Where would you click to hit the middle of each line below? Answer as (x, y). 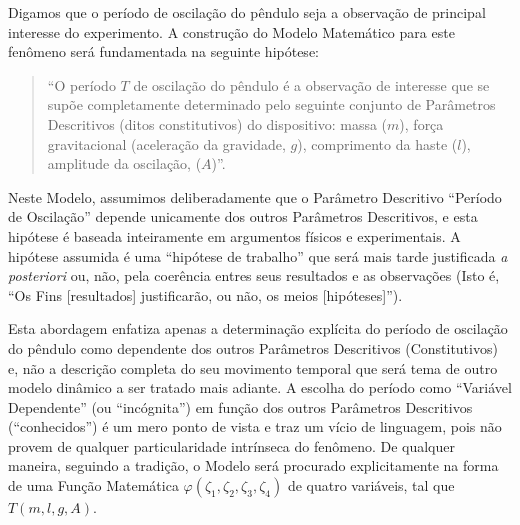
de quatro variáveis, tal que (371, 485)
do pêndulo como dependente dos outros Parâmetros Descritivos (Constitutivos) (253, 347)
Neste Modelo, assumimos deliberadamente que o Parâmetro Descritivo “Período (255, 196)
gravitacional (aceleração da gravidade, (166, 143)
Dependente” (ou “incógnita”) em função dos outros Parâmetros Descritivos (240, 406)
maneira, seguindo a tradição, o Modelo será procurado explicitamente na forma (253, 465)
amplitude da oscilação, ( (124, 163)
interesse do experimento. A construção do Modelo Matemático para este (231, 31)
